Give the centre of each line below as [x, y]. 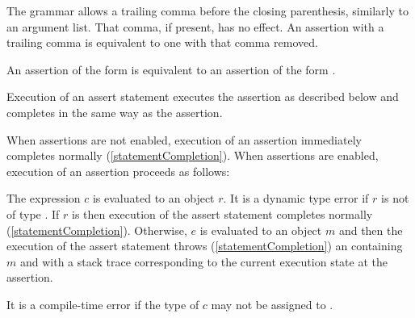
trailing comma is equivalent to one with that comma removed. [162, 42]
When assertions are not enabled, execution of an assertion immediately [184, 139]
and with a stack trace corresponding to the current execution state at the [203, 261]
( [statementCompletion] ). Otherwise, [97, 230]
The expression [44, 198]
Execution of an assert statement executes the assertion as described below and [203, 96]
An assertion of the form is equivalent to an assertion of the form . [171, 69]
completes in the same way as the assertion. [115, 112]
